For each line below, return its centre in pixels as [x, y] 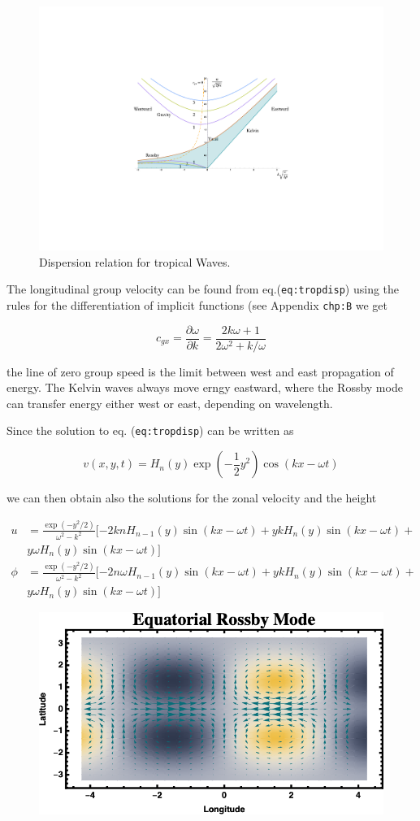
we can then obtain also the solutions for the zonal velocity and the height [192, 498]
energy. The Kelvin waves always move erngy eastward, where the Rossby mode [205, 387]
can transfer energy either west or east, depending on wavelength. [170, 403]
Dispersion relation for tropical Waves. [135, 261]
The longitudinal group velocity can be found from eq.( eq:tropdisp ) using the [203, 289]
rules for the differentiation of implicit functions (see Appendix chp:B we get [197, 304]
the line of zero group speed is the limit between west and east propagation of [200, 371]
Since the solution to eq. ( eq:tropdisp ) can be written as [150, 430]
